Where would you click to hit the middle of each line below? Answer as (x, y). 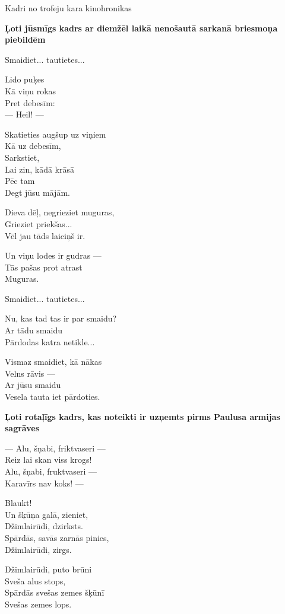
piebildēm (25, 39)
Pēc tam (20, 181)
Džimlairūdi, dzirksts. (44, 526)
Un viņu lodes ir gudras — (53, 255)
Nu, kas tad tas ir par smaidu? (61, 318)
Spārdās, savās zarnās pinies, (57, 537)
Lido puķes (25, 79)
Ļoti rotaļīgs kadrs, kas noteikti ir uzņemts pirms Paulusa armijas (142, 416)
